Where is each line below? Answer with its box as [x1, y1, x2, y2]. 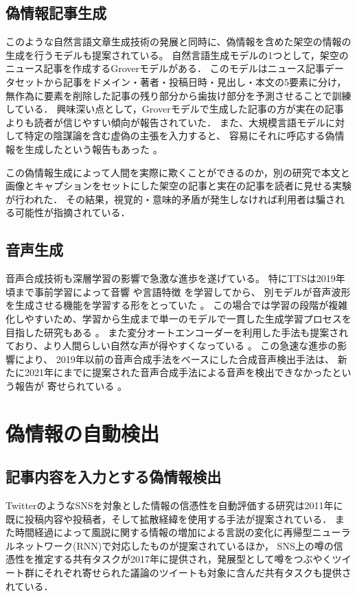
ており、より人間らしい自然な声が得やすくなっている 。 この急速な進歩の [5, 338, 338, 353]
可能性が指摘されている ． [14, 205, 130, 220]
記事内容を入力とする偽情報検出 [5, 466, 222, 487]
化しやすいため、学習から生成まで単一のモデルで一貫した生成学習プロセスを [5, 311, 352, 325]
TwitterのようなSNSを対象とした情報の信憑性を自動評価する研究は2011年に [5, 498, 343, 513]
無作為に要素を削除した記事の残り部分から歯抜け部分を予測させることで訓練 [5, 88, 352, 102]
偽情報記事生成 [5, 2, 106, 23]
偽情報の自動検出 [5, 419, 160, 447]
